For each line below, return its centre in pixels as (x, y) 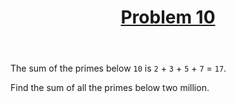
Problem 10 (168, 17)
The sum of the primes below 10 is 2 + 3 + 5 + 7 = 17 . (118, 68)
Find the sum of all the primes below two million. (110, 88)
